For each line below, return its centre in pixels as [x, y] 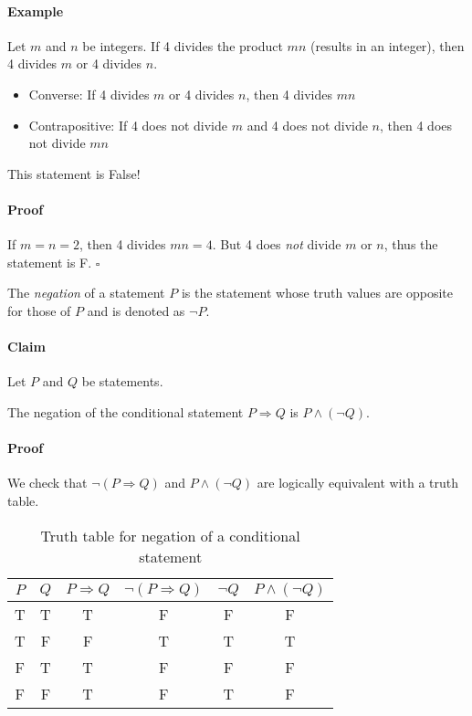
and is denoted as [136, 310]
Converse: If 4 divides [89, 94]
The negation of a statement [86, 293]
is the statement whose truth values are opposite [317, 293]
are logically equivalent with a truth [358, 483]
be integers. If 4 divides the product [183, 45]
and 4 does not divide [307, 125]
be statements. [122, 381]
